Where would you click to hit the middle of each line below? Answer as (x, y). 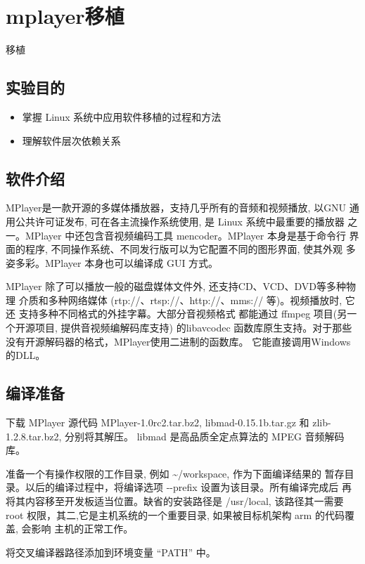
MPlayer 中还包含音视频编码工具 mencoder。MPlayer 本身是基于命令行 (185, 235)
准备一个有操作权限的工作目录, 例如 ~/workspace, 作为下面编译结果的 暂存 (175, 473)
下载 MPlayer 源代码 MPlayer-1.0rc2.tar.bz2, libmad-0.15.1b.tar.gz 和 (158, 422)
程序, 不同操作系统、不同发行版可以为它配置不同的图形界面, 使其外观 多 (190, 249)
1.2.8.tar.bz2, (34, 436)
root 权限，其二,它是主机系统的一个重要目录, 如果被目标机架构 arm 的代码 (175, 514)
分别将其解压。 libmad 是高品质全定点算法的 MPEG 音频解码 (205, 436)
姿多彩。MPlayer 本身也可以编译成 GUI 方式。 (112, 262)
